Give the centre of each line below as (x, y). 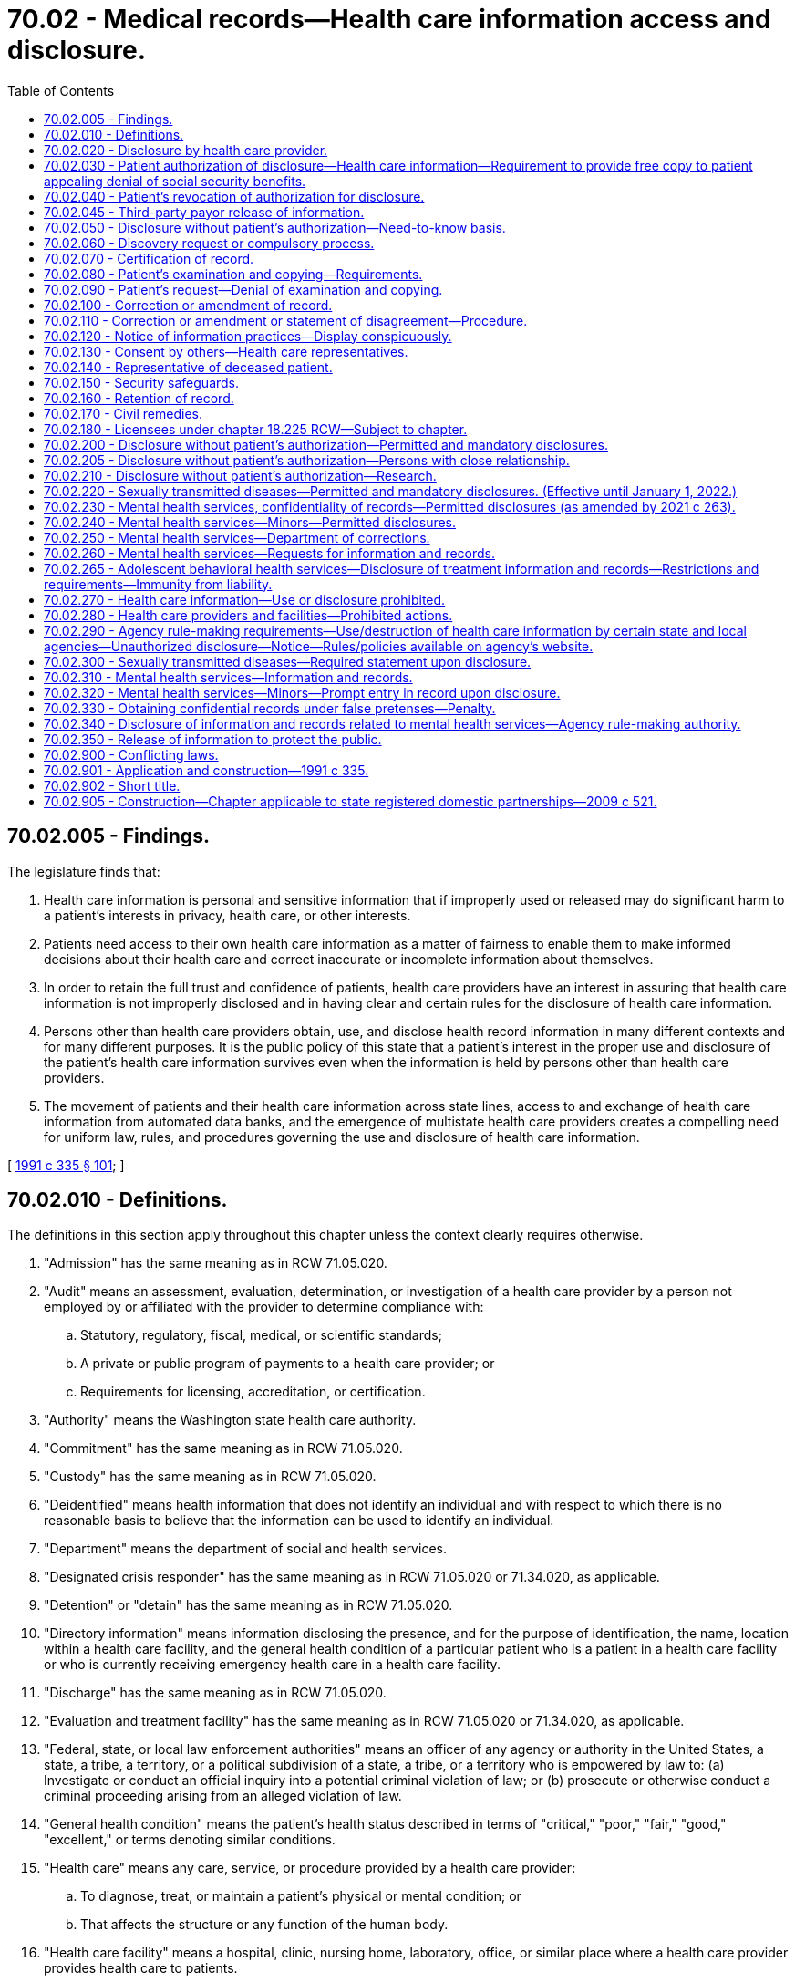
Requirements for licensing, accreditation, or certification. (253, 1392)
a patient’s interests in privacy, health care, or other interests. (227, 915)
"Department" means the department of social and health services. (245, 1549)
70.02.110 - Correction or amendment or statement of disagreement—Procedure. (286, 320)
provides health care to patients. (141, 1968)
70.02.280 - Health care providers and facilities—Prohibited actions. (248, 615)
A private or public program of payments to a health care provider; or (288, 1364)
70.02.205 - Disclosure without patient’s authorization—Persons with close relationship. (307, 460)
